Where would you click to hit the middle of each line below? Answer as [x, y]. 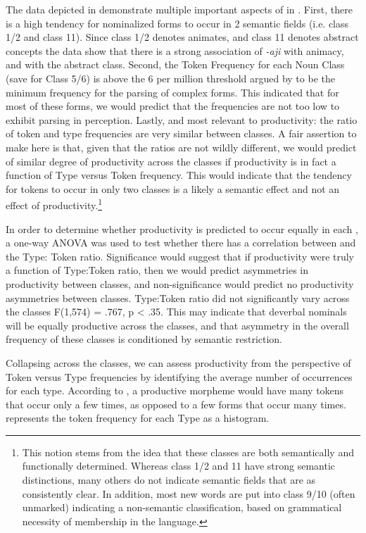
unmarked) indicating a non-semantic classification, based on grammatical [182, 507]
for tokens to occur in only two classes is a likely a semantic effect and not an [173, 188]
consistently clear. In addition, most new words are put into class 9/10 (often [189, 493]
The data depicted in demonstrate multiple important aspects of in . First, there [179, 9]
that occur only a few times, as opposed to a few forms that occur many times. [176, 404]
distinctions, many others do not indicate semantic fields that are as [169, 480]
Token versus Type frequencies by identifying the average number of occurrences [179, 376]
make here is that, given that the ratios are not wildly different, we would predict [181, 147]
